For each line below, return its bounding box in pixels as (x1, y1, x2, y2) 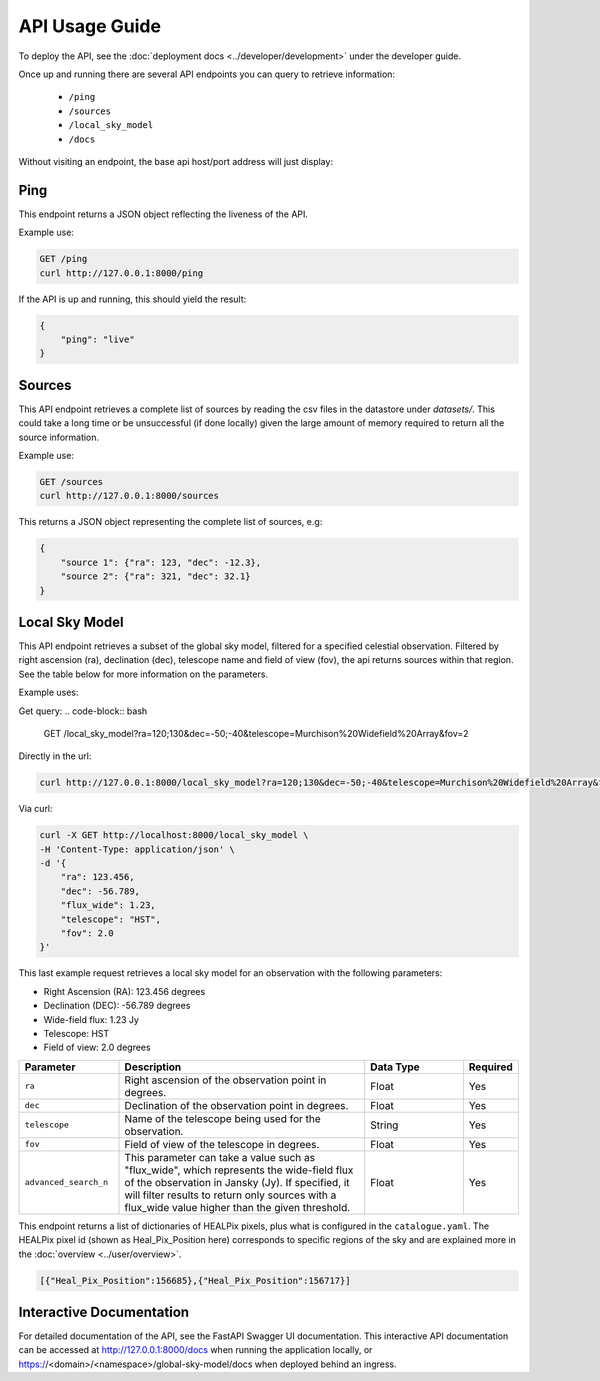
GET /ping (39, 253, 88, 265)
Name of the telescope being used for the (124, 1111, 322, 1125)
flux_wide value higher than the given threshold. (124, 1200, 351, 1214)
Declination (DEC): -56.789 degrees (43, 1000, 191, 1012)
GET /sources (39, 476, 104, 487)
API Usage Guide (18, 15, 162, 37)
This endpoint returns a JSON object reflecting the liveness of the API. (18, 208, 309, 220)
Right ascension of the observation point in (124, 1073, 327, 1087)
